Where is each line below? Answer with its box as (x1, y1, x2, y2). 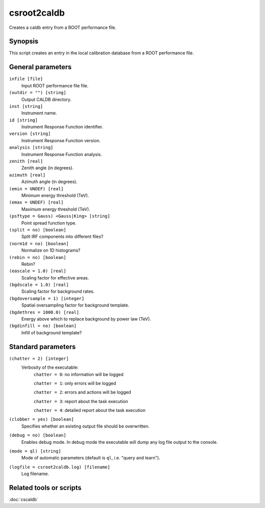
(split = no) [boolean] (9, 227, 66, 232)
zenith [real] (9, 158, 43, 164)
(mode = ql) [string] (9, 449, 61, 454)
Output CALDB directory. (21, 96, 72, 102)
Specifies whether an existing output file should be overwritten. (21, 423, 150, 429)
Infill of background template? (21, 330, 82, 335)
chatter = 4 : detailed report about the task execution (33, 407, 146, 413)
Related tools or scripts (9, 483, 82, 492)
